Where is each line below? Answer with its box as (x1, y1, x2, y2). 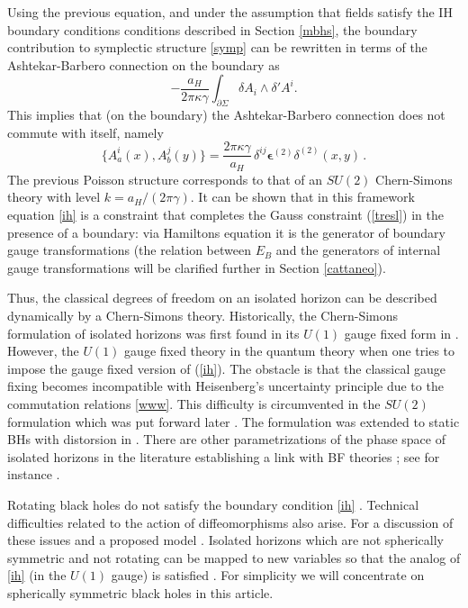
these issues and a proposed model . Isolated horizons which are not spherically (7, 531, 444, 549)
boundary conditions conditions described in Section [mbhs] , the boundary (7, 20, 418, 39)
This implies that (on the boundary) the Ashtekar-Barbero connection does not (7, 105, 445, 124)
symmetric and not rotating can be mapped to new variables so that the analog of (7, 548, 461, 567)
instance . (7, 465, 60, 484)
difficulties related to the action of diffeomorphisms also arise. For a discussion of (7, 513, 454, 531)
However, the (7, 341, 79, 360)
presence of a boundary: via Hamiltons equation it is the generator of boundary (7, 222, 445, 241)
